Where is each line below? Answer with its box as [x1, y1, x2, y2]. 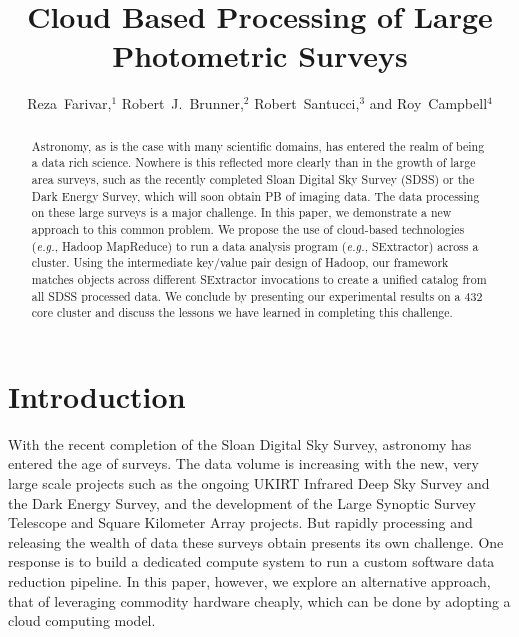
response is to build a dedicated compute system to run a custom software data [8, 551, 495, 572]
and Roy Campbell [369, 93, 488, 114]
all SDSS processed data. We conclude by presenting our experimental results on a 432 [31, 287, 483, 304]
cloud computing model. [8, 610, 156, 631]
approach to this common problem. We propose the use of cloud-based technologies [31, 220, 465, 237]
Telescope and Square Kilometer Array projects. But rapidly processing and [8, 512, 473, 533]
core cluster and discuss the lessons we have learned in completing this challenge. [31, 304, 453, 321]
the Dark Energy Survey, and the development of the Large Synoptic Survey [8, 492, 476, 513]
